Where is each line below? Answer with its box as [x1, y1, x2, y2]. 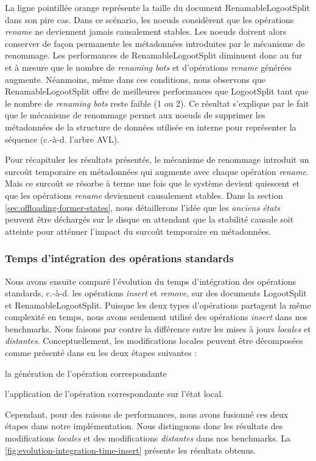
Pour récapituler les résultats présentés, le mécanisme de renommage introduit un [5, 153, 309, 166]
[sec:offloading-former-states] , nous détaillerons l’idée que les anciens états [5, 201, 280, 213]
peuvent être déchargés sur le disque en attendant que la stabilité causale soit [5, 213, 294, 226]
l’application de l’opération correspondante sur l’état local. [5, 387, 223, 400]
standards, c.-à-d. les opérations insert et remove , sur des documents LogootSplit [5, 287, 307, 299]
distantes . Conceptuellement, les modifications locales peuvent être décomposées [5, 334, 303, 347]
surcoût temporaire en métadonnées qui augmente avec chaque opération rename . [5, 165, 309, 177]
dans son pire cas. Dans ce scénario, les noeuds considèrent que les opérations [5, 13, 294, 26]
